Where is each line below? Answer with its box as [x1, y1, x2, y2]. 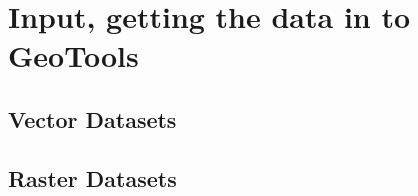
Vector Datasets [8, 103, 177, 134]
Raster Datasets [8, 162, 177, 193]
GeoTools [8, 35, 139, 76]
